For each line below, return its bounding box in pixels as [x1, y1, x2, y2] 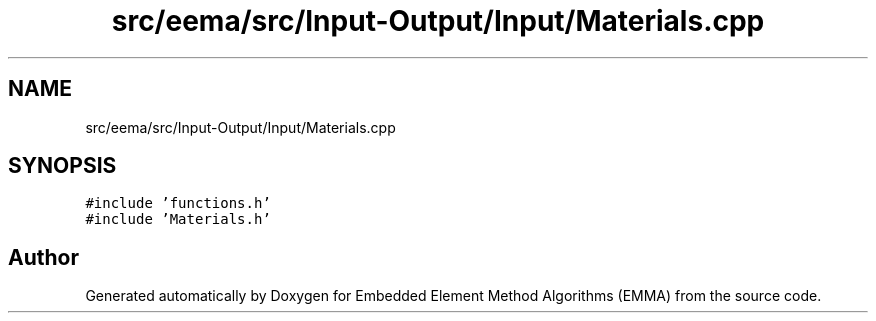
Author [8, 244, 79, 270]
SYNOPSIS [8, 153, 117, 179]
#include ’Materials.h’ [85, 211, 271, 228]
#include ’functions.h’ [85, 195, 271, 212]
